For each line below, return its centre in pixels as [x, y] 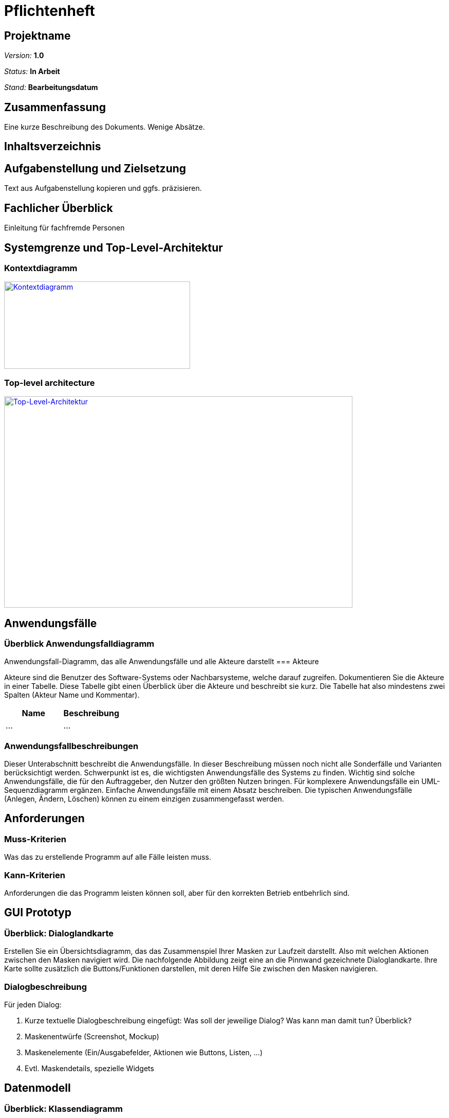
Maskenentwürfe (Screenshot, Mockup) [92, 1036]
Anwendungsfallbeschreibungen [71, 746]
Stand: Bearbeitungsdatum [51, 87]
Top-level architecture [50, 383]
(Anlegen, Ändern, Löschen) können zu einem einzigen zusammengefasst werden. [144, 799]
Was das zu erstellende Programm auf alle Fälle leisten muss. [108, 857]
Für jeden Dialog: [33, 1005]
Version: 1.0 [24, 56]
